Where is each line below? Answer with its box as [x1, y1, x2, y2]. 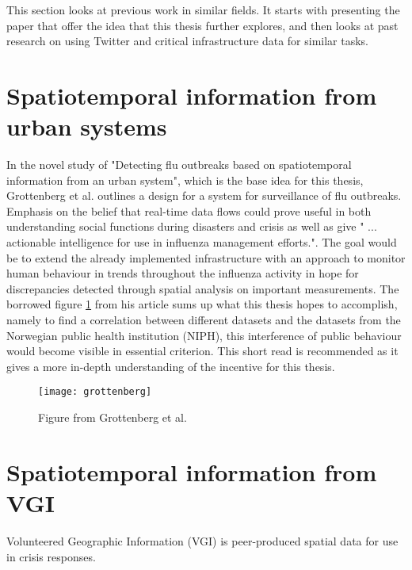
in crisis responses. [6, 548, 96, 564]
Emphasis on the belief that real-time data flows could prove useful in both [6, 202, 372, 219]
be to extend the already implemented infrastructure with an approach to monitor [6, 249, 406, 266]
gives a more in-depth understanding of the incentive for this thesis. [6, 358, 335, 374]
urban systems [6, 110, 167, 143]
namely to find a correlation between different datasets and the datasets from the [6, 312, 401, 328]
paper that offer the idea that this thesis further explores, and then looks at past [6, 17, 399, 33]
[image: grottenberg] [38, 386, 152, 398]
